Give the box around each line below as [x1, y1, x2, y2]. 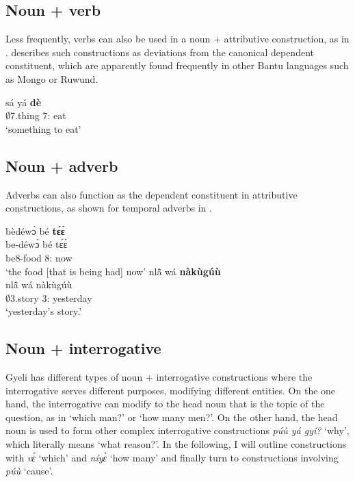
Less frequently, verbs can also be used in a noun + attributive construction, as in [5, 31, 350, 46]
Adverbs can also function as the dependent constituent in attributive [5, 187, 298, 201]
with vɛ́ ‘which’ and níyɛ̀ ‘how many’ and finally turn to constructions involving [5, 450, 339, 464]
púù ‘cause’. [5, 464, 53, 478]
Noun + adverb [5, 155, 118, 176]
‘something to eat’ [5, 121, 81, 136]
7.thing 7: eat [10, 108, 66, 123]
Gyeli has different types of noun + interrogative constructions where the [5, 370, 313, 384]
